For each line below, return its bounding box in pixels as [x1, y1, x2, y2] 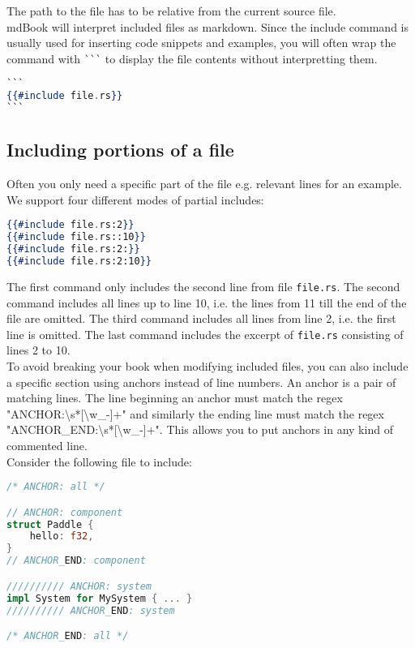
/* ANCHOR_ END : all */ [6, 630, 129, 642]
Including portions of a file [6, 137, 234, 162]
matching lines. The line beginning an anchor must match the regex [6, 389, 343, 406]
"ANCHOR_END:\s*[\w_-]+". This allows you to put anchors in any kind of [6, 421, 393, 438]
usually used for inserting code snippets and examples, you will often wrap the [6, 34, 396, 51]
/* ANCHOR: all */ [6, 481, 105, 493]
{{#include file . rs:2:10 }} [6, 255, 152, 268]
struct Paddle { [6, 518, 94, 530]
